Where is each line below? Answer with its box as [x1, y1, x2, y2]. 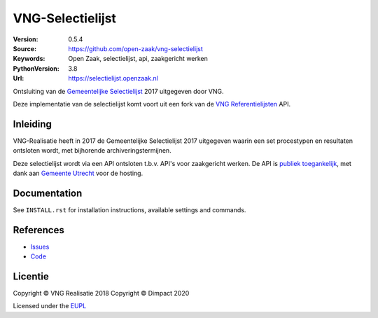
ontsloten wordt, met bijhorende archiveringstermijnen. [13, 146, 171, 155]
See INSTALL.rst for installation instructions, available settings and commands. [13, 205, 246, 214]
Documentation [13, 187, 83, 199]
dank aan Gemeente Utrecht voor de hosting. [13, 169, 143, 177]
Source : [13, 44, 37, 53]
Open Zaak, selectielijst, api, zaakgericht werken [68, 55, 208, 63]
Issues [30, 242, 50, 251]
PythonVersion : [13, 64, 59, 73]
